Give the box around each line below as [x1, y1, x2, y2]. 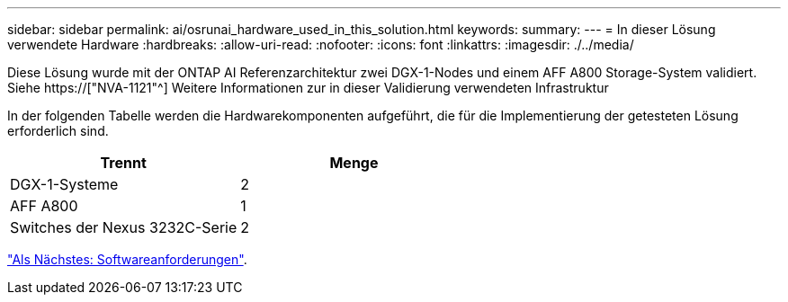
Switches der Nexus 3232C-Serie [10, 218, 237, 236]
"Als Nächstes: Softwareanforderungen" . [7, 252, 247, 267]
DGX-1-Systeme [10, 175, 119, 193]
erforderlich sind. [7, 123, 109, 138]
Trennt [100, 154, 147, 172]
